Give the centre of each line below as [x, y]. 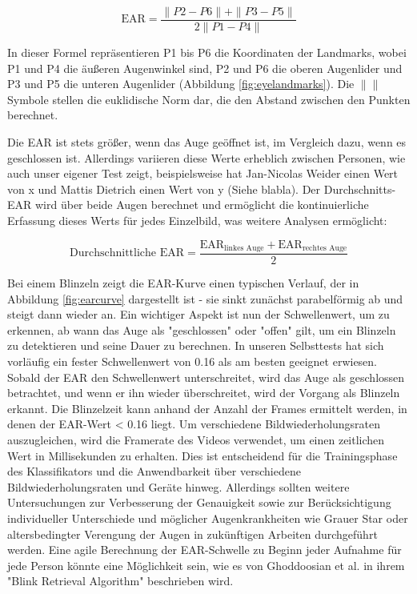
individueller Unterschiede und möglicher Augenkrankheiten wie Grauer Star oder [208, 518]
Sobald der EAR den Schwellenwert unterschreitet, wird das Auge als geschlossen [206, 377]
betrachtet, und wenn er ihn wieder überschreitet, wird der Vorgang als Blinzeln [204, 393]
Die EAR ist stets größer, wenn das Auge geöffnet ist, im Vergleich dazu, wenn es [207, 142]
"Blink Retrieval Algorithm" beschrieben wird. [120, 581]
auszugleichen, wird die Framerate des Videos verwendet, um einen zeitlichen [196, 440]
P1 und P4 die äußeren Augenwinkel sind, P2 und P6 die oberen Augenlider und [205, 68]
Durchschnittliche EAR [127, 253]
